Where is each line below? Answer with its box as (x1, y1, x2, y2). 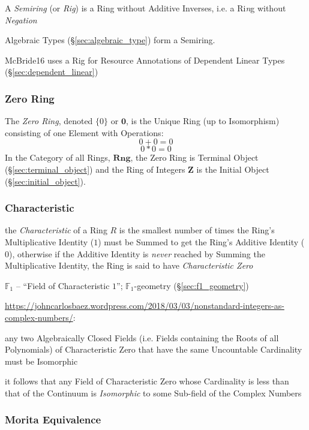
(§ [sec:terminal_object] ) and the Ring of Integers (5, 163, 185, 175)
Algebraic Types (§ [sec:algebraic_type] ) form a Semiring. (5, 34, 215, 46)
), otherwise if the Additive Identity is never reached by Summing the (9, 247, 265, 260)
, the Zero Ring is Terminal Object (130, 151, 259, 164)
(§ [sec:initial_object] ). (5, 175, 86, 187)
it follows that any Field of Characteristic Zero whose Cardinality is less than (5, 375, 289, 387)
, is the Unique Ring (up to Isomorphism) (125, 115, 280, 127)
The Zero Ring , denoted (5, 115, 93, 127)
